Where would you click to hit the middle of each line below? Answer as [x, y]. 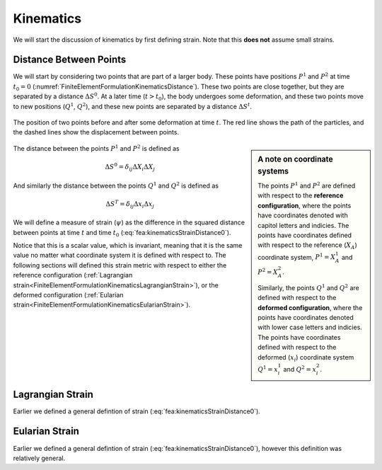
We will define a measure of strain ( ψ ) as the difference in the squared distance [129, 222]
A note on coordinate [296, 159]
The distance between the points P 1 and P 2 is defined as [96, 148]
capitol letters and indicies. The [303, 225]
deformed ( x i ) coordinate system [306, 358]
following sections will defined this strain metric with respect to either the [120, 265]
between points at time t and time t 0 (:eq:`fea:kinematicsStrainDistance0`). [122, 233]
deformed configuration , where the [310, 307]
